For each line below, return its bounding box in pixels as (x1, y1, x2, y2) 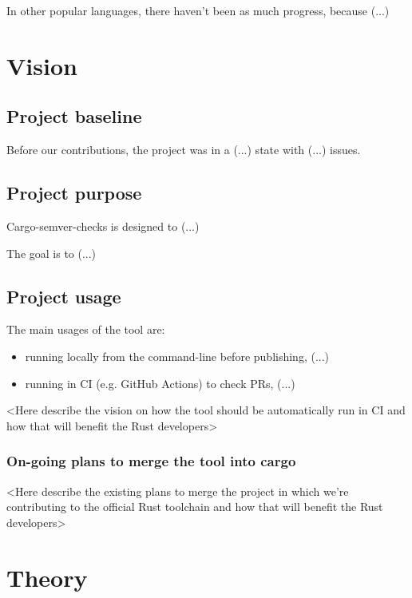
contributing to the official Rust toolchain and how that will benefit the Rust (6, 498, 383, 515)
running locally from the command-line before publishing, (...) (25, 347, 330, 364)
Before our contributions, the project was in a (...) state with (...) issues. (6, 141, 361, 158)
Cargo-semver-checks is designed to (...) (6, 217, 200, 234)
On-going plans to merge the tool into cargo (6, 451, 296, 471)
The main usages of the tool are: (6, 321, 165, 338)
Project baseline (6, 104, 142, 129)
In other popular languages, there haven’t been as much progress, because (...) (6, 2, 390, 18)
